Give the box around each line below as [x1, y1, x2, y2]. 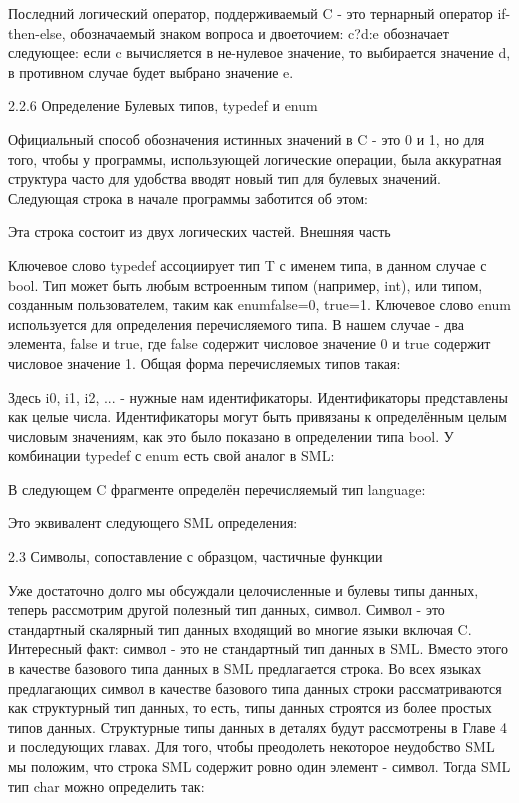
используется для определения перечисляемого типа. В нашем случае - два [8, 313, 464, 334]
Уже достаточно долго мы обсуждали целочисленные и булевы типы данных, [8, 579, 479, 600]
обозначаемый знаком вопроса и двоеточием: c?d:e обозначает [70, 22, 449, 43]
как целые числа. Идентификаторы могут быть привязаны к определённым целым [8, 406, 507, 427]
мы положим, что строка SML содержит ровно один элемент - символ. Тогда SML [8, 756, 511, 776]
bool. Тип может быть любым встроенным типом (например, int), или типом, [8, 274, 483, 295]
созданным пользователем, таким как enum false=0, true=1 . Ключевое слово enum [8, 294, 511, 315]
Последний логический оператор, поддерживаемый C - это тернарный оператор [8, 3, 493, 23]
